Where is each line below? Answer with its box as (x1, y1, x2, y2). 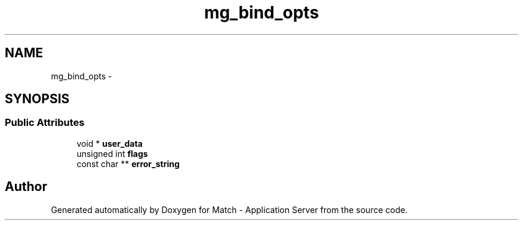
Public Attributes (5, 116, 85, 129)
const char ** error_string (76, 158, 180, 169)
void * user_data (76, 138, 143, 149)
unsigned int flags (76, 148, 148, 159)
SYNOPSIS (5, 91, 70, 107)
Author (5, 179, 47, 195)
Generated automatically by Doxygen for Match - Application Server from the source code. (51, 204, 408, 215)
